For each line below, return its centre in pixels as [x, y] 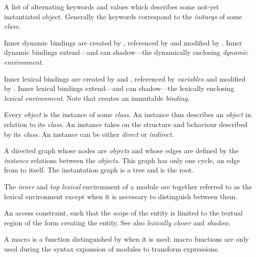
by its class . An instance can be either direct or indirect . [89, 134]
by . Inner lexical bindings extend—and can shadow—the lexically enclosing [119, 88]
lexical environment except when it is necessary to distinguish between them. [121, 196]
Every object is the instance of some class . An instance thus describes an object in [128, 114]
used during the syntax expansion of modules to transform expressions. [112, 248]
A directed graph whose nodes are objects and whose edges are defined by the [122, 150]
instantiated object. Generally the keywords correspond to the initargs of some [123, 16]
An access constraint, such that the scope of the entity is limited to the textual [124, 213]
